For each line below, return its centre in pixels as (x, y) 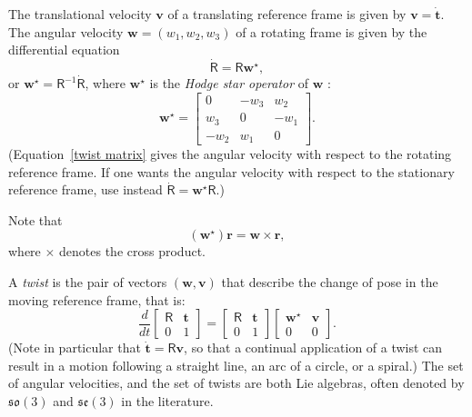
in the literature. (167, 401)
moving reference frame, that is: (97, 299)
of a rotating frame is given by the (331, 31)
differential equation (64, 50)
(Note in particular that (75, 347)
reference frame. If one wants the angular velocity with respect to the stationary (231, 171)
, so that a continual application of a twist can (313, 347)
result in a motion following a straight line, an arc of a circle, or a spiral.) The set (236, 365)
